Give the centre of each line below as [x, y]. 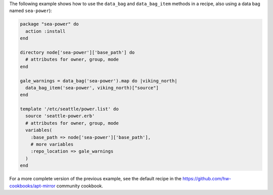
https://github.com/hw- [207, 179]
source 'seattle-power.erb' [60, 116]
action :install [45, 31]
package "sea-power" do [50, 24]
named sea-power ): [31, 11]
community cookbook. [80, 186]
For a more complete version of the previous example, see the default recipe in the [96, 179]
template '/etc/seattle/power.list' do [69, 109]
